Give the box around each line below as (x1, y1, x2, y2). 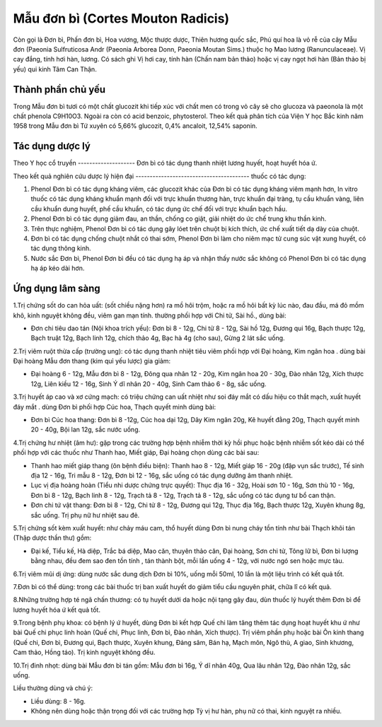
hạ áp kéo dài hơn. (30, 264, 85, 272)
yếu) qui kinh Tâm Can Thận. (13, 64, 97, 74)
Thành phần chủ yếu (13, 83, 106, 95)
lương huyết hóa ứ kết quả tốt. (13, 605, 100, 614)
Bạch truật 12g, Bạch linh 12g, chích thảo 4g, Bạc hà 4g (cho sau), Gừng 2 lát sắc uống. (30, 334, 286, 342)
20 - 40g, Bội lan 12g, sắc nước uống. (30, 425, 141, 434)
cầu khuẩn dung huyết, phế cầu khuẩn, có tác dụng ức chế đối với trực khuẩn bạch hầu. (30, 204, 288, 213)
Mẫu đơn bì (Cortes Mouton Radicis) (13, 11, 230, 26)
